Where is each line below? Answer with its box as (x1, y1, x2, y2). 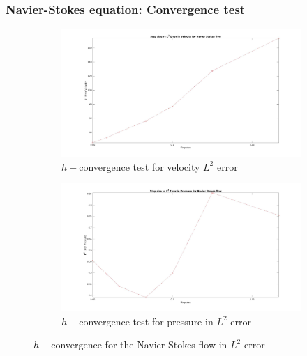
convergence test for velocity (79, 159, 200, 173)
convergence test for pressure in (79, 314, 214, 328)
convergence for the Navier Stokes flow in (51, 337, 227, 352)
